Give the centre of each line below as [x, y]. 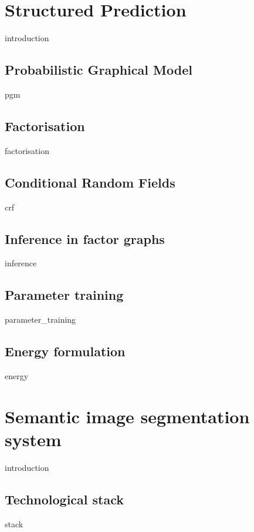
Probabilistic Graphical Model [99, 70]
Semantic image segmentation [127, 416]
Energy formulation [65, 351]
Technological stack [65, 499]
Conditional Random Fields [90, 182]
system [33, 439]
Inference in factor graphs [85, 238]
